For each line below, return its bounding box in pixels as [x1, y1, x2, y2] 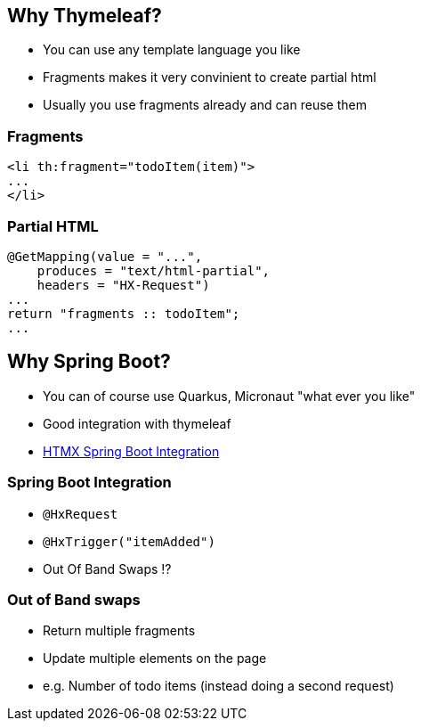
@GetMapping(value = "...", [7, 249, 203, 264]
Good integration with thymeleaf [43, 415, 231, 431]
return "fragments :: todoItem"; [7, 306, 240, 321]
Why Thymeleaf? [7, 4, 162, 27]
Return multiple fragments [43, 623, 196, 639]
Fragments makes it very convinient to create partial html [43, 70, 376, 86]
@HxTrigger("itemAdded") [43, 534, 215, 549]
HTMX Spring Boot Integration [43, 443, 220, 459]
